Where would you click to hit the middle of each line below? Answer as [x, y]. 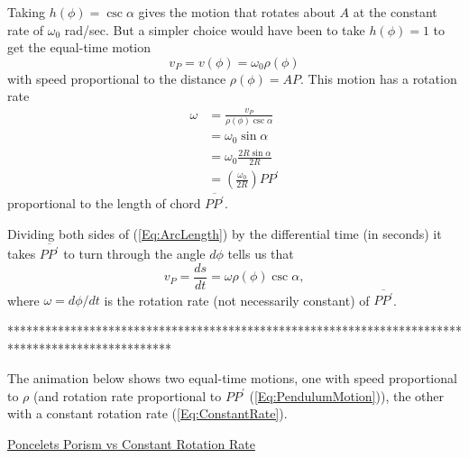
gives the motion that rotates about [237, 12]
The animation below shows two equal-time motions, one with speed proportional [232, 378]
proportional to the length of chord [104, 203]
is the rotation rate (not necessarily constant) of [237, 300]
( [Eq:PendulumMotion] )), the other [347, 395]
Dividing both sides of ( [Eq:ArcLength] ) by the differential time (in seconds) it [225, 233]
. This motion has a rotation [379, 78]
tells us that [261, 254]
